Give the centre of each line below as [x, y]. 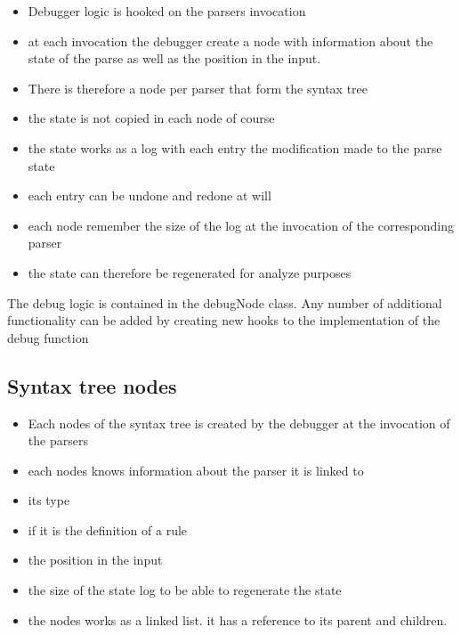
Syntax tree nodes [92, 385]
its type [49, 500]
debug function [48, 337]
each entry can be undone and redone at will [150, 195]
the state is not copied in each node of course [151, 118]
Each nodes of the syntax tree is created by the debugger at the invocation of [239, 423]
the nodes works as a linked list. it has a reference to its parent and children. [238, 619]
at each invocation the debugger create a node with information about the [230, 41]
